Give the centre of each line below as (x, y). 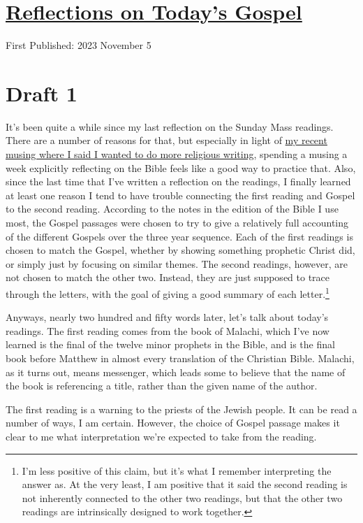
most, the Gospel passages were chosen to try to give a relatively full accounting (177, 222)
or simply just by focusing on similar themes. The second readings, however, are (177, 263)
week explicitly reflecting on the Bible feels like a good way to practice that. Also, (181, 167)
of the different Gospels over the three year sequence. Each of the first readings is (179, 236)
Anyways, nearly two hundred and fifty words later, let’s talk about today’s (167, 317)
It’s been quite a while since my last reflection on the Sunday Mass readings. (170, 126)
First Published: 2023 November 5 (79, 45)
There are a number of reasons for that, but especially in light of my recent (166, 140)
